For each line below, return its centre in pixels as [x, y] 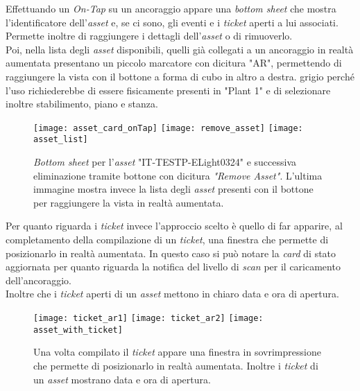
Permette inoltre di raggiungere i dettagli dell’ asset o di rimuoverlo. [149, 36]
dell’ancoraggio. [38, 280]
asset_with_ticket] [78, 330]
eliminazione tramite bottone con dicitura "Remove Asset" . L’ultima [178, 175]
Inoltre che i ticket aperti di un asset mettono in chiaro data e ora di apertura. [172, 294]
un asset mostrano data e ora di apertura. [122, 379]
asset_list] [61, 140]
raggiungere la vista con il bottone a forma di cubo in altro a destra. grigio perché [180, 76]
